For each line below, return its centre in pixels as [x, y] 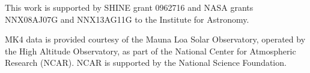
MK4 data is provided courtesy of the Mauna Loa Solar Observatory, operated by [155, 39]
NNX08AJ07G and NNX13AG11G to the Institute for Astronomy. [127, 19]
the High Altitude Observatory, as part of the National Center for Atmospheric [150, 51]
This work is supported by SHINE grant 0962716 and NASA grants [129, 7]
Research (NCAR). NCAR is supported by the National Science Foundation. [146, 63]
